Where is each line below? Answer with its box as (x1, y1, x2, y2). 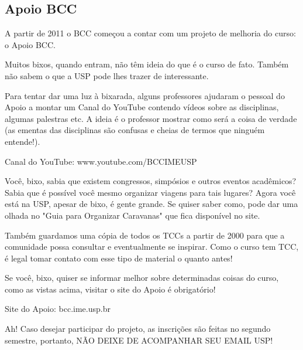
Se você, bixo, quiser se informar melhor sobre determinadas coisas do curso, (5, 271, 279, 284)
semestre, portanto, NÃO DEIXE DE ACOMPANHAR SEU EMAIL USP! (5, 334, 273, 346)
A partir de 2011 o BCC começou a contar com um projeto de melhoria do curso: (5, 27, 296, 39)
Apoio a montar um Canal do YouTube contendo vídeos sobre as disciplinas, (5, 101, 279, 113)
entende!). (5, 135, 40, 147)
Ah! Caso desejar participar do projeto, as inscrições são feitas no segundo (5, 322, 271, 335)
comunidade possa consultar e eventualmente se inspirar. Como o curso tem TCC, (5, 240, 299, 253)
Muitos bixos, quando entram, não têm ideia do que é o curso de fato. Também (5, 58, 289, 70)
